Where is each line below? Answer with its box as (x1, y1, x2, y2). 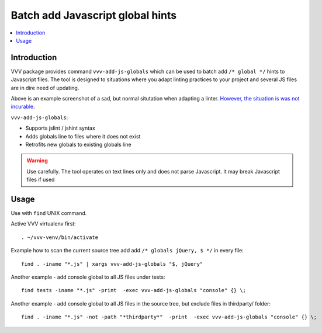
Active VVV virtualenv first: (11, 220, 76, 227)
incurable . (11, 103, 35, 110)
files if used (26, 176, 55, 183)
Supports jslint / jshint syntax (25, 124, 96, 131)
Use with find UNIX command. (11, 210, 87, 217)
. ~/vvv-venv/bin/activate (21, 234, 99, 241)
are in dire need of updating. (11, 84, 79, 91)
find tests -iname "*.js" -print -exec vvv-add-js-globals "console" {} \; (21, 287, 247, 294)
